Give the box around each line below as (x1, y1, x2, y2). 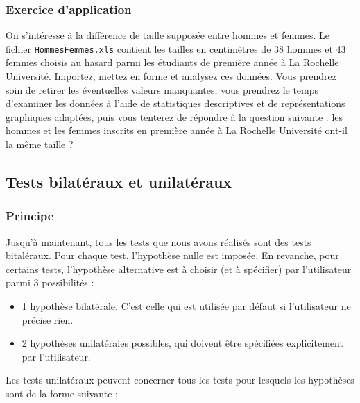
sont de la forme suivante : (6, 386, 118, 400)
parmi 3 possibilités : (6, 275, 94, 290)
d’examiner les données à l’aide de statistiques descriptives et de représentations (6, 96, 345, 110)
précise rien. (22, 312, 74, 327)
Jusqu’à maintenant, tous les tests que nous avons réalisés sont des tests (6, 234, 311, 249)
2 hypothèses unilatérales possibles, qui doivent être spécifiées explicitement (22, 336, 343, 350)
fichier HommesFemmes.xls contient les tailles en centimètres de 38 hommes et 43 (6, 41, 346, 56)
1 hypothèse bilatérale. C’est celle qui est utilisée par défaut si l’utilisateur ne (22, 299, 351, 313)
